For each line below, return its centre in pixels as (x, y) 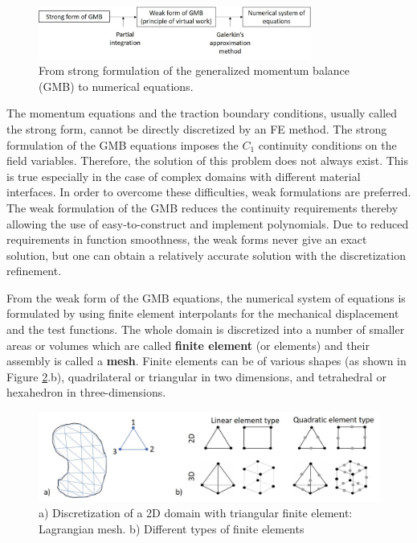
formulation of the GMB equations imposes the (123, 144)
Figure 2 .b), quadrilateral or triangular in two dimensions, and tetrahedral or (196, 376)
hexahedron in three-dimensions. (86, 392)
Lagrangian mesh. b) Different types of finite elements (172, 529)
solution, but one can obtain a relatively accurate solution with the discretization (206, 255)
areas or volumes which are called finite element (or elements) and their (188, 345)
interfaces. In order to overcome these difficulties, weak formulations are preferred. (209, 192)
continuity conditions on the (327, 144)
